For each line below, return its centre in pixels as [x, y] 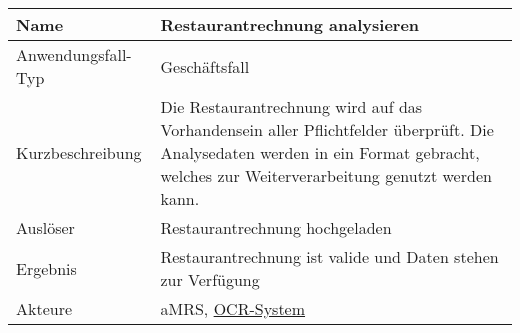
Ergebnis [46, 268]
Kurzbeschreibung [79, 152]
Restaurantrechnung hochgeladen [276, 227]
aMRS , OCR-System [233, 308]
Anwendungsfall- [74, 54]
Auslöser [45, 227]
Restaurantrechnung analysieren [290, 24]
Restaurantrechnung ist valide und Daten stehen [329, 256]
